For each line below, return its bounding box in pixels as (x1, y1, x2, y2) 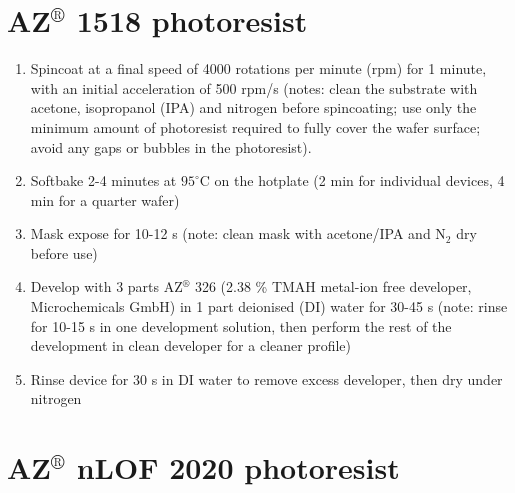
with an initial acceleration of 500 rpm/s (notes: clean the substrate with (30, 77, 478, 98)
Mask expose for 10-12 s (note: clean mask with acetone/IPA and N (30, 223, 446, 244)
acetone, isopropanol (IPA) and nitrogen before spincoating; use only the (30, 97, 477, 118)
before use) (30, 242, 98, 263)
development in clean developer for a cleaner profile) (30, 335, 352, 356)
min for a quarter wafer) (30, 189, 180, 210)
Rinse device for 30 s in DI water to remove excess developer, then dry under (30, 368, 503, 389)
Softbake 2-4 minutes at (30, 170, 177, 191)
